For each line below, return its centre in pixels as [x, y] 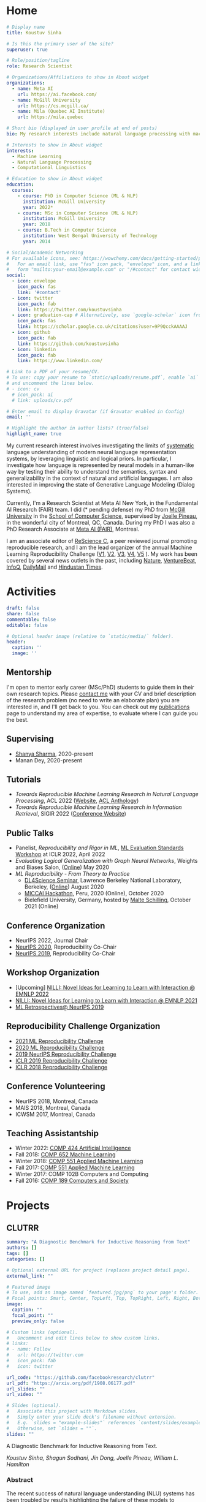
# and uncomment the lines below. [51, 384]
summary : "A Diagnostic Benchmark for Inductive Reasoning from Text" [98, 1242]
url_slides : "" [26, 1389]
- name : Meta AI [32, 89]
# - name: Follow [29, 1349]
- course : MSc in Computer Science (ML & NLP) [78, 213]
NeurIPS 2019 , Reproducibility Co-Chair [65, 954]
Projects [28, 1205]
